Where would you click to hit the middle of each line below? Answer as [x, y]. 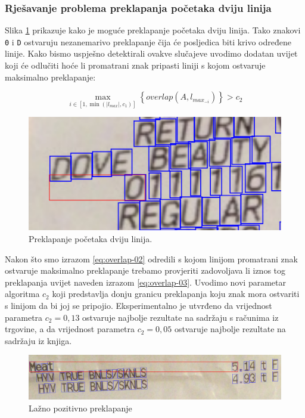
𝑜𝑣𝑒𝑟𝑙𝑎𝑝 [160, 97]
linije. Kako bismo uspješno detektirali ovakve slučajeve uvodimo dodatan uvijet [151, 53]
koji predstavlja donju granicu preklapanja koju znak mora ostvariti [176, 294]
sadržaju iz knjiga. [38, 340]
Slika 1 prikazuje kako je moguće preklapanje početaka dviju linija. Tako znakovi [153, 30]
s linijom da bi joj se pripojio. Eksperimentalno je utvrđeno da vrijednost [139, 305]
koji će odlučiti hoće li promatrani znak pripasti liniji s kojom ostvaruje [135, 65]
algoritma [22, 294]
